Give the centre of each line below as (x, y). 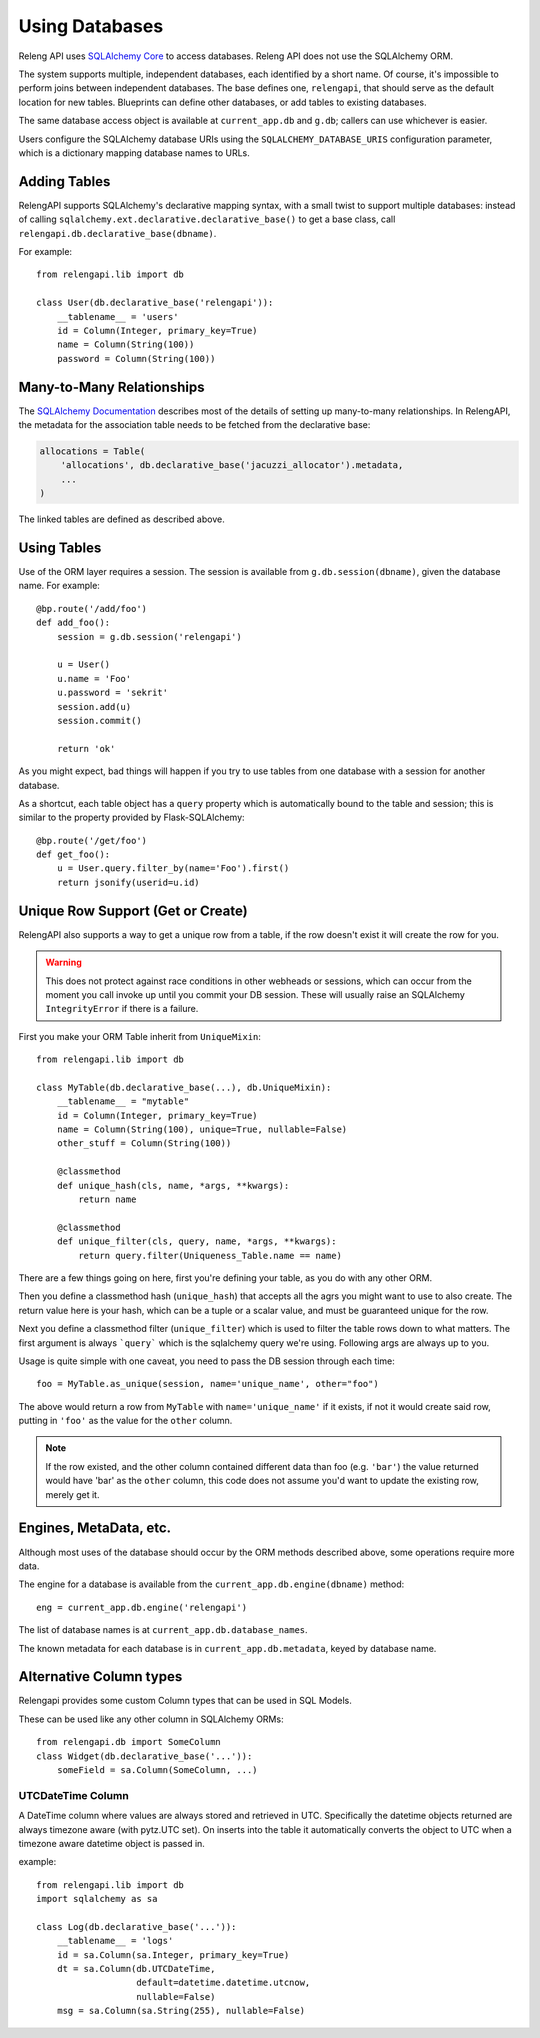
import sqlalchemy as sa (97, 1899)
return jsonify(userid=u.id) (128, 882)
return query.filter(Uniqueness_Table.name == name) (210, 1255)
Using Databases (91, 26)
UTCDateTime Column (73, 1795)
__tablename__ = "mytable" (123, 1101)
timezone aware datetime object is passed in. (111, 1843)
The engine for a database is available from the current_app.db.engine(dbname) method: (211, 1584)
